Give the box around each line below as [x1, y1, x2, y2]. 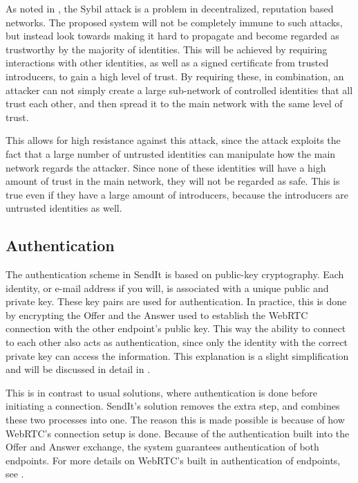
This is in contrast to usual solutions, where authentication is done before [6, 385, 317, 399]
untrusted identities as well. [6, 201, 122, 215]
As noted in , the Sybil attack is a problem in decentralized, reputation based [6, 1, 334, 15]
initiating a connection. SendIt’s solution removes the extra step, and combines [6, 399, 340, 413]
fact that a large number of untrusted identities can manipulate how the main [6, 146, 336, 161]
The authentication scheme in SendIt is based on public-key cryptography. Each [6, 267, 344, 282]
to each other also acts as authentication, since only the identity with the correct [6, 335, 348, 349]
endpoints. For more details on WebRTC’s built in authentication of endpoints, [6, 453, 341, 467]
